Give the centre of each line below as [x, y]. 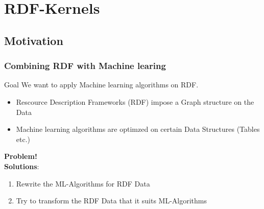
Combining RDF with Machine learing [85, 66]
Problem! [21, 156]
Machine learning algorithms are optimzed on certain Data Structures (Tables [138, 129]
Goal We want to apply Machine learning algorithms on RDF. [101, 85]
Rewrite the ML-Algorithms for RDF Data [83, 183]
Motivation [34, 40]
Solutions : [22, 166]
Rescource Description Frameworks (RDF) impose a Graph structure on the [135, 101]
